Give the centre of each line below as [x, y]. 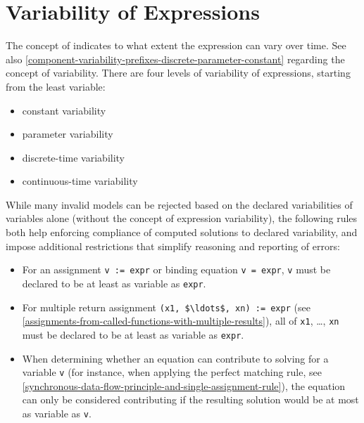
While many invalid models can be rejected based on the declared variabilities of [179, 204]
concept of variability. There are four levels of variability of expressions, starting [178, 73]
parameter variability [68, 134]
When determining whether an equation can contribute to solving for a [175, 358]
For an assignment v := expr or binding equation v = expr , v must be [176, 269]
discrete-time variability [74, 157]
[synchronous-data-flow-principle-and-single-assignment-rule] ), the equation [184, 385]
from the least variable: [56, 86]
